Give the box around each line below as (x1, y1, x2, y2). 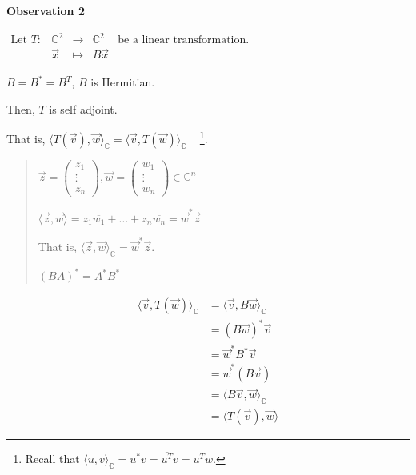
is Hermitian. (90, 74, 155, 90)
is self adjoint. (49, 100, 118, 117)
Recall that (25, 450, 80, 467)
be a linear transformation (118, 34, 246, 46)
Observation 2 (6, 2, 85, 18)
